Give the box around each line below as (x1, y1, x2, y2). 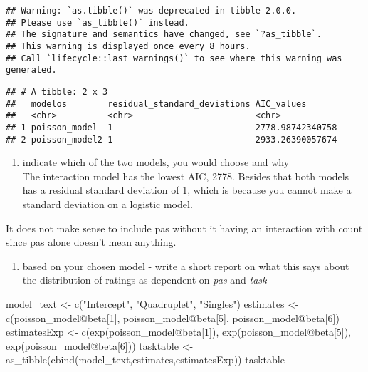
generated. (6, 65, 57, 76)
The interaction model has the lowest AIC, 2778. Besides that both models (22, 168, 349, 183)
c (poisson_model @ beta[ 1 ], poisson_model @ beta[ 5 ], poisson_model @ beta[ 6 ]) (6, 310, 340, 325)
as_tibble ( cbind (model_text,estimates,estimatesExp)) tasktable (6, 352, 285, 367)
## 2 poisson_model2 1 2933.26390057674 (6, 134, 337, 145)
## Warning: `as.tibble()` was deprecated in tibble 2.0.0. (6, 6, 297, 16)
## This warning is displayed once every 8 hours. (6, 41, 251, 51)
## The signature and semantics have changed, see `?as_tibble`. (6, 29, 322, 40)
